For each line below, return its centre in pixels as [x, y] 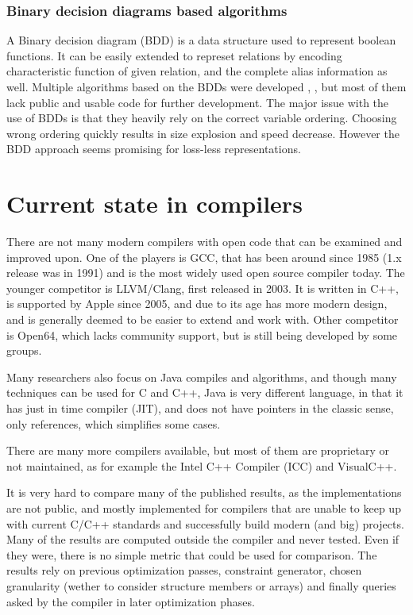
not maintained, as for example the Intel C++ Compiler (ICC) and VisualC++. [202, 465]
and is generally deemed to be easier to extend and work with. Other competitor [203, 319]
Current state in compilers [154, 204]
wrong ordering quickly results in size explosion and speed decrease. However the [203, 133]
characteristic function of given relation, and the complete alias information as [197, 71]
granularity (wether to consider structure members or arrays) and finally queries [201, 585]
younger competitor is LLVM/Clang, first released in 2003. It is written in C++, [203, 288]
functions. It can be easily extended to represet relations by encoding [174, 55]
